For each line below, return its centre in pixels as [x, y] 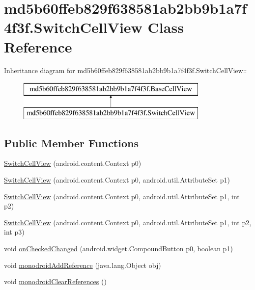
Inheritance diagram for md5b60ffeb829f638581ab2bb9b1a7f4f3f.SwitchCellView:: [126, 70]
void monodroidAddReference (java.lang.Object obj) [83, 265]
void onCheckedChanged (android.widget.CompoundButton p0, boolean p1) [118, 249]
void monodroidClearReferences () [55, 281]
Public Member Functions [71, 143]
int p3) [14, 232]
